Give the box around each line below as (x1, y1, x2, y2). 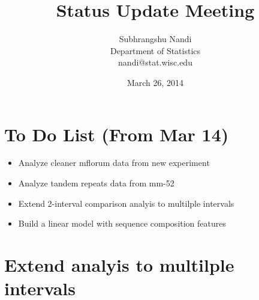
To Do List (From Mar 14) (4, 121, 229, 146)
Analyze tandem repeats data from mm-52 (18, 177, 174, 189)
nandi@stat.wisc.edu (118, 56, 192, 69)
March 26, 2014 (127, 76, 184, 88)
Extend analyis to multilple (4, 253, 234, 277)
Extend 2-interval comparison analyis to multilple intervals (18, 197, 234, 209)
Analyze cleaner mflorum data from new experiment (18, 156, 210, 169)
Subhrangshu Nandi (119, 32, 192, 45)
